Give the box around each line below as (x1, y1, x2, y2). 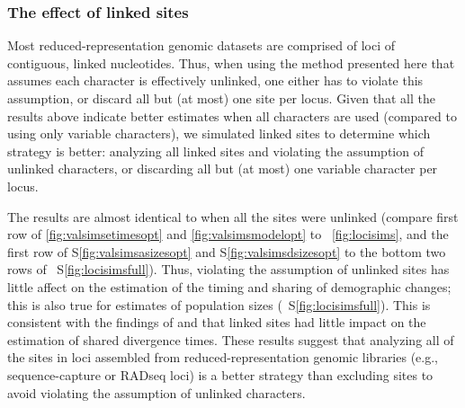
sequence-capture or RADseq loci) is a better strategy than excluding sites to (7, 365, 434, 384)
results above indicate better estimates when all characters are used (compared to (7, 106, 457, 125)
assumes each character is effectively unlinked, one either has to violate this (7, 71, 424, 90)
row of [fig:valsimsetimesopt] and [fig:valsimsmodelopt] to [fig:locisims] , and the (7, 225, 449, 244)
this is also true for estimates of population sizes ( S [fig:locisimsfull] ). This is (7, 295, 431, 314)
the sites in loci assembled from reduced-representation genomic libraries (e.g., (7, 348, 438, 367)
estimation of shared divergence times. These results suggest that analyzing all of (7, 330, 454, 349)
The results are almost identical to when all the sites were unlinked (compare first (7, 207, 459, 226)
